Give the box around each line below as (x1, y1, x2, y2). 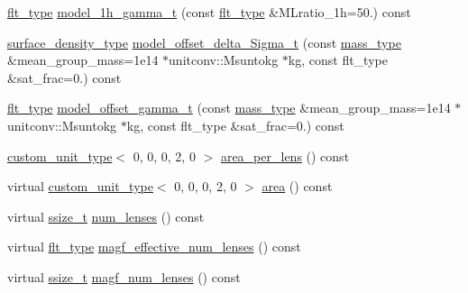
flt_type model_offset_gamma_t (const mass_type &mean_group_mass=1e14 (7, 98, 451, 117)
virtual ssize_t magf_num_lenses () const (7, 267, 241, 286)
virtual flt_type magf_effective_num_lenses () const (7, 237, 301, 256)
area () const (262, 177, 333, 196)
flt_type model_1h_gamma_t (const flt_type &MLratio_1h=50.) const (7, 3, 411, 21)
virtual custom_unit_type (7, 177, 153, 196)
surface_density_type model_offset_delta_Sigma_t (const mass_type (7, 32, 401, 51)
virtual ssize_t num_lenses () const (7, 206, 205, 225)
